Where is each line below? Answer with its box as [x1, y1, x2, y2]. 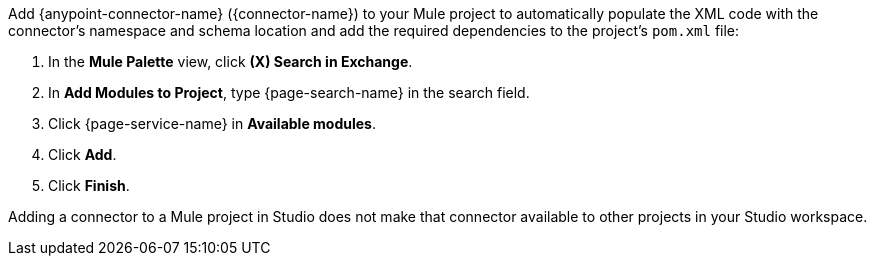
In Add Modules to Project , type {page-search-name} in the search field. [48, 84, 530, 101]
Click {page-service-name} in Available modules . [48, 115, 376, 132]
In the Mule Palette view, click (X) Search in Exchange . [48, 53, 413, 70]
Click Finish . [48, 177, 130, 194]
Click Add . [48, 146, 117, 163]
